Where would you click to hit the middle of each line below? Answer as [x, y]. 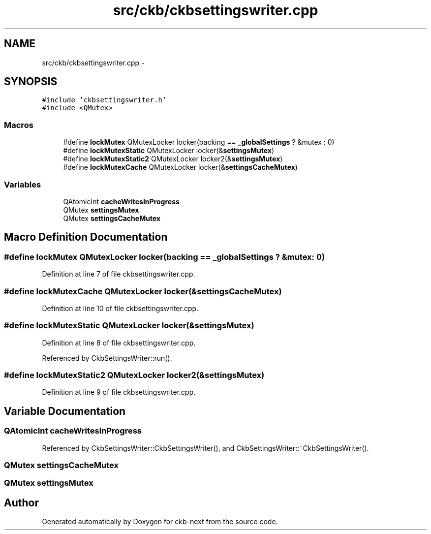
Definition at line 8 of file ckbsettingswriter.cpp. [119, 343]
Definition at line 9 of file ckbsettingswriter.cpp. [119, 392]
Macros [19, 125]
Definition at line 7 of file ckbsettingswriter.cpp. [119, 274]
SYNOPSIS [31, 82]
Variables [23, 184]
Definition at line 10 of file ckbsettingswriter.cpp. [120, 308]
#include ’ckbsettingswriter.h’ [104, 100]
